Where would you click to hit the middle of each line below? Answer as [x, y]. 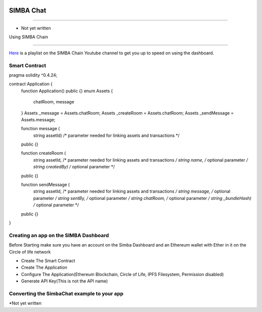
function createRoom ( [44, 153]
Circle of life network [30, 252]
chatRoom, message [54, 102]
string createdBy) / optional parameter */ [74, 167]
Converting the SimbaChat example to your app [66, 294]
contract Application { [31, 84]
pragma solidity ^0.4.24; [33, 75]
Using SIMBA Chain [29, 37]
